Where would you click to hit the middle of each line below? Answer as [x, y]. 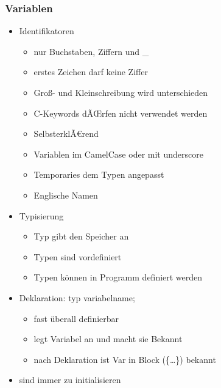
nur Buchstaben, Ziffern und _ [91, 51]
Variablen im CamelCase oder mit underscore [118, 154]
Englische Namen [66, 195]
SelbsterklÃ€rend [66, 134]
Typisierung [41, 215]
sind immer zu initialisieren [70, 380]
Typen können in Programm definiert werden [118, 277]
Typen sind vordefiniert [78, 256]
